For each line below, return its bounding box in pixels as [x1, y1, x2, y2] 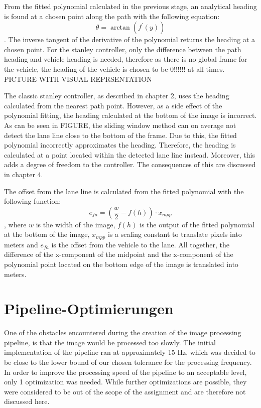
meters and [4, 239, 38, 249]
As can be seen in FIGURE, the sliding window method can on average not [4, 119, 236, 130]
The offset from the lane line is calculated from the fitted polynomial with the [4, 186, 244, 196]
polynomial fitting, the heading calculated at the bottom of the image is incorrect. [4, 110, 257, 120]
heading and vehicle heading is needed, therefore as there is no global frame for [4, 54, 247, 64]
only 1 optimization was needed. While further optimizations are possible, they [4, 376, 247, 387]
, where [4, 219, 27, 229]
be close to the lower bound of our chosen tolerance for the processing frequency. [4, 357, 252, 367]
